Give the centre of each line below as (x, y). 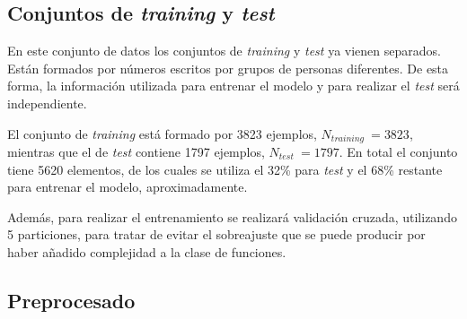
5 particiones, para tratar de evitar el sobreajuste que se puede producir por (216, 234)
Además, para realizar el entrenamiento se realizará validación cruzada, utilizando (232, 216)
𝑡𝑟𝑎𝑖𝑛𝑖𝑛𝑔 (348, 139)
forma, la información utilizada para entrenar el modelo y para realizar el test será (233, 86)
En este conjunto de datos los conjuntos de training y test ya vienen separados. (224, 51)
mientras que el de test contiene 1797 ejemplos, (136, 152)
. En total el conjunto (398, 152)
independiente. (47, 103)
